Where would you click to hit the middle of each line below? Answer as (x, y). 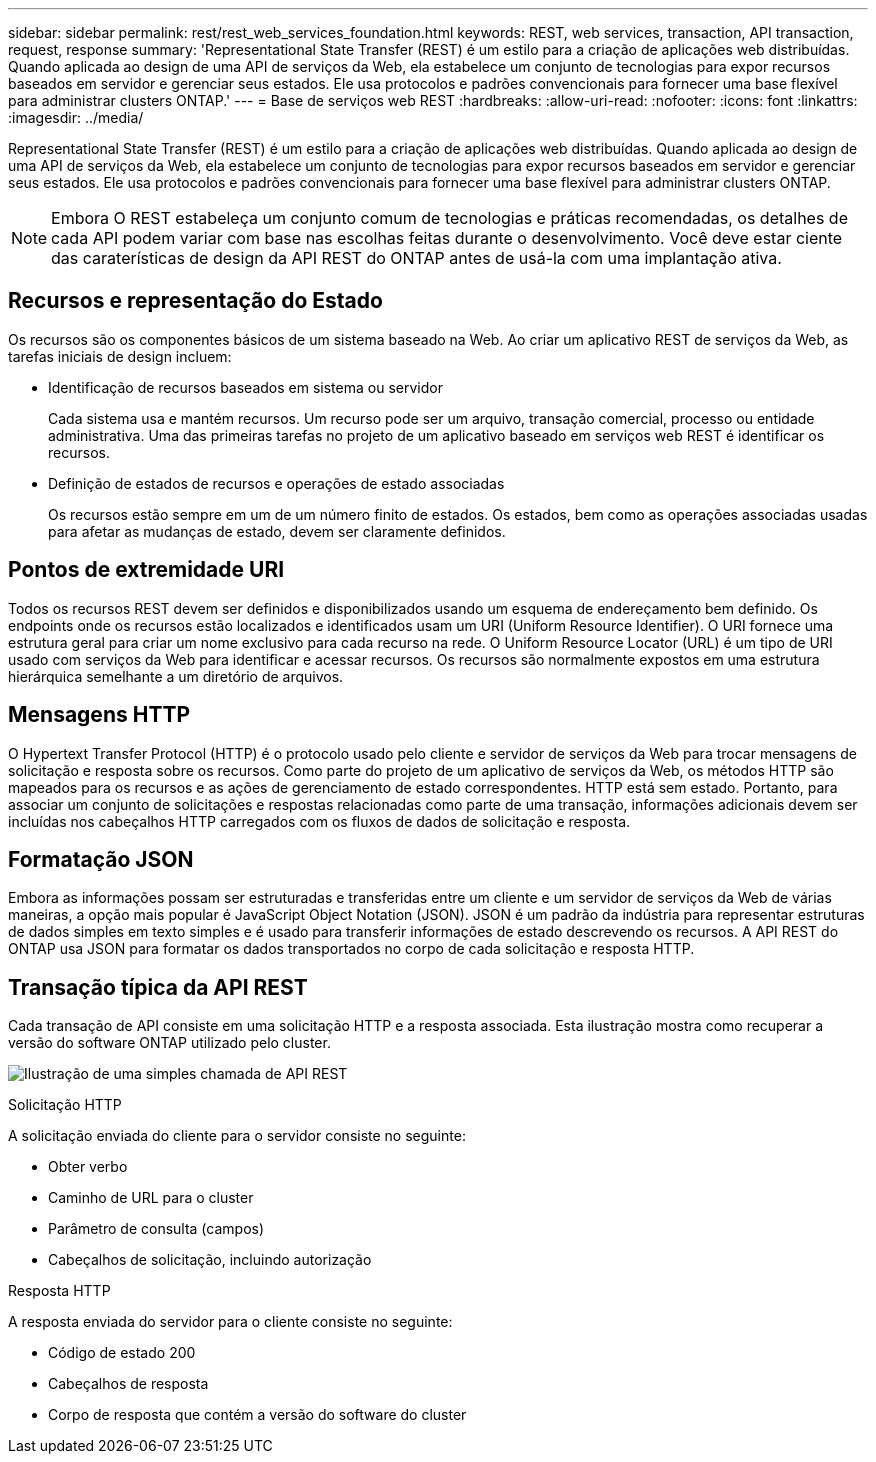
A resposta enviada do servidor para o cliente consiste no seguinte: (230, 1322)
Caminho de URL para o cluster (151, 1198)
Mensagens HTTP (99, 715)
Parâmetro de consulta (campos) (156, 1229)
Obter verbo (88, 1167)
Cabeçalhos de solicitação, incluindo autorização (210, 1260)
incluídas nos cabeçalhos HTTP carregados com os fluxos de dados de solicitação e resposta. (319, 821)
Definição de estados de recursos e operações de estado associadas (276, 483)
